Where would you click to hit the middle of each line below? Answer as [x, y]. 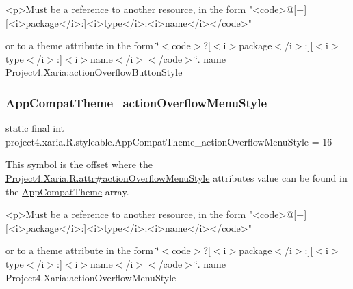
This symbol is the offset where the [79, 164]
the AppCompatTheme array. [67, 191]
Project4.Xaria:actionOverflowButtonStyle [94, 72]
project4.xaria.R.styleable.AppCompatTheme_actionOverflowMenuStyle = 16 [169, 141]
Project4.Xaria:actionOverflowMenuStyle [91, 277]
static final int [35, 128]
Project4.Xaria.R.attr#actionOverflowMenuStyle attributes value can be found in [176, 177]
